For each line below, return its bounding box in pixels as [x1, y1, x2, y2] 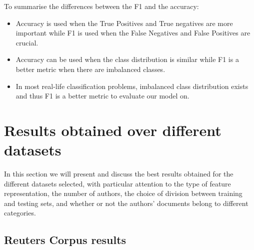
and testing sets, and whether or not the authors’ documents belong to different [4, 197, 248, 208]
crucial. [15, 37, 38, 47]
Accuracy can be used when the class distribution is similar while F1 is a [15, 54, 239, 64]
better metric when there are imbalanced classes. [15, 63, 165, 74]
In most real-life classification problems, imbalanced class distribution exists [15, 80, 248, 91]
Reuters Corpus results [4, 232, 126, 247]
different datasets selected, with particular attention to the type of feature [4, 178, 231, 188]
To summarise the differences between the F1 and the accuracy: [4, 1, 199, 11]
